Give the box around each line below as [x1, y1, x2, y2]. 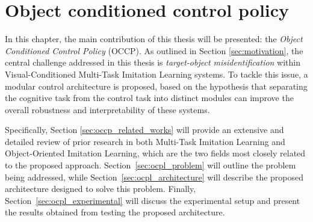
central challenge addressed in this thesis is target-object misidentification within [5, 56, 301, 69]
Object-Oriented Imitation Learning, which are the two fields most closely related [5, 147, 306, 159]
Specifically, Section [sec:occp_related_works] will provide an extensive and [5, 123, 284, 136]
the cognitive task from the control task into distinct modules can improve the [5, 91, 294, 104]
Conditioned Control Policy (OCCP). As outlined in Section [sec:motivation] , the [5, 44, 303, 57]
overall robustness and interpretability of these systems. [5, 103, 210, 116]
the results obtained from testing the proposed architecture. [5, 206, 225, 218]
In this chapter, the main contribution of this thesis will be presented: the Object [5, 32, 303, 45]
